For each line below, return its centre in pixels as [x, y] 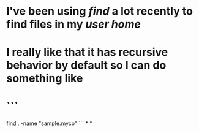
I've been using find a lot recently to [99, 11]
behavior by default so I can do [86, 65]
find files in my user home [73, 24]
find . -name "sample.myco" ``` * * [50, 123]
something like [45, 78]
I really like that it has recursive [87, 52]
